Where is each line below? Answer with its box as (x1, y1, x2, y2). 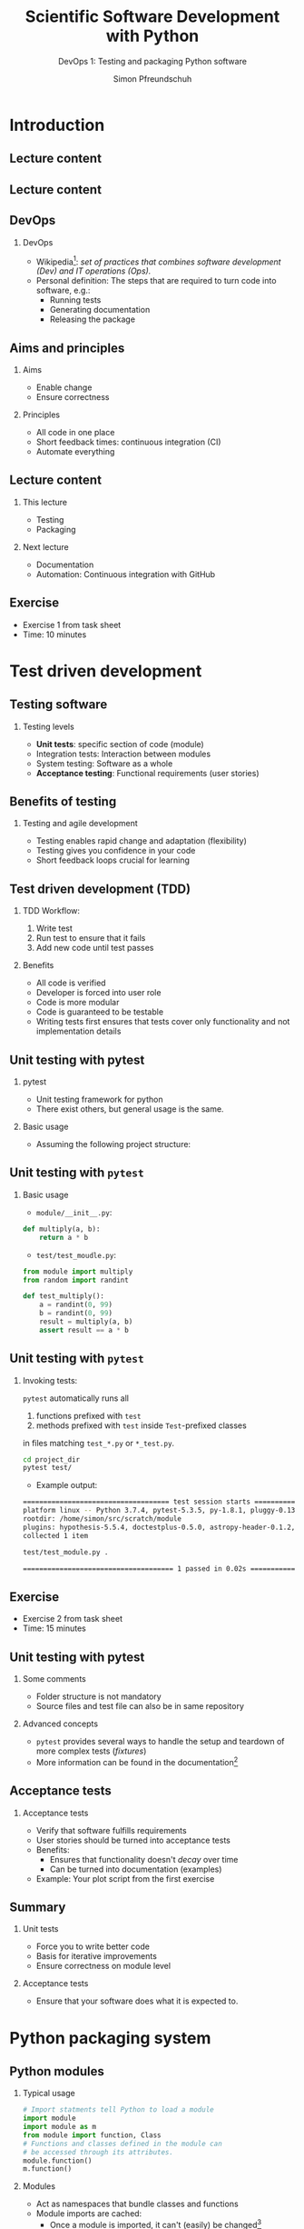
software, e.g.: (35, 285, 91, 296)
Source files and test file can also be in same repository (35, 1701, 245, 1712)
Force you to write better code (35, 1941, 150, 1952)
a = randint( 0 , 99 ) (39, 1300, 113, 1310)
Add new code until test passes (35, 943, 154, 954)
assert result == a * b (39, 1325, 129, 1334)
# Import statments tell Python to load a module (22, 2105, 215, 2114)
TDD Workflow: (22, 905, 80, 916)
